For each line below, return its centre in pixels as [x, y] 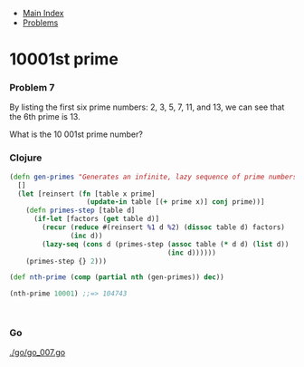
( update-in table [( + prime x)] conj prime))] [176, 202]
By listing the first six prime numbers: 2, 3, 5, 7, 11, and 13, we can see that [147, 107]
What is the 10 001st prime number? [76, 134]
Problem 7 [32, 88]
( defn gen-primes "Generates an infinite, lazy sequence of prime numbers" [155, 177]
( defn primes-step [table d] [81, 211]
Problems [40, 23]
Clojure [26, 158]
